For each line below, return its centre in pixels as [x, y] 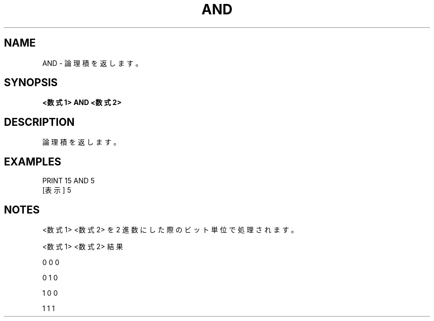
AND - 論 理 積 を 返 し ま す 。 [92, 63]
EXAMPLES [33, 161]
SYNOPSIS [31, 83]
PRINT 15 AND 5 [69, 181]
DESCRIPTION [39, 122]
